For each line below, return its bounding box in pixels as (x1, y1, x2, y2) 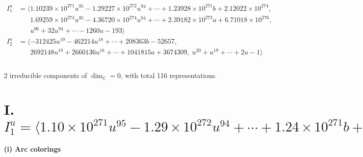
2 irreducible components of (4, 70, 87, 80)
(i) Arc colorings (4, 144, 61, 154)
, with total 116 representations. (121, 70, 217, 80)
